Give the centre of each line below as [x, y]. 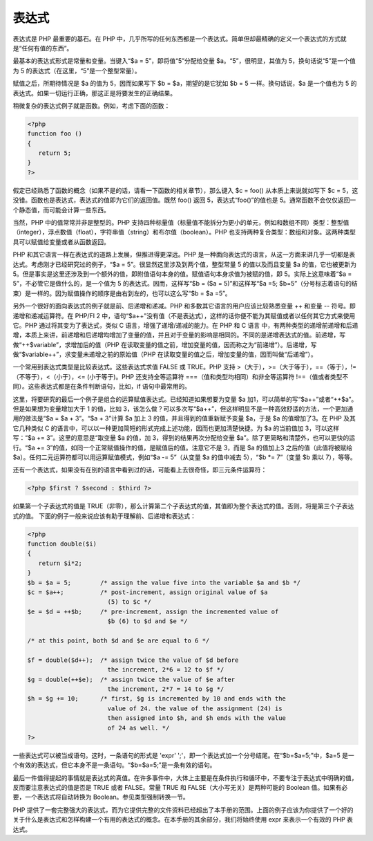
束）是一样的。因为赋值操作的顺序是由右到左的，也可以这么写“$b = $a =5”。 [122, 293]
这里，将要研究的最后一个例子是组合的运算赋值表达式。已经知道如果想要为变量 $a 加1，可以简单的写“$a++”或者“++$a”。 [185, 399]
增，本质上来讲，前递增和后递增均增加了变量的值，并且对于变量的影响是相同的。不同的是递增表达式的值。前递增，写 [179, 335]
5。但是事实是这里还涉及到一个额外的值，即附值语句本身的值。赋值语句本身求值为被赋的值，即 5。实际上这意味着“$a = [182, 274]
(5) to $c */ [130, 602]
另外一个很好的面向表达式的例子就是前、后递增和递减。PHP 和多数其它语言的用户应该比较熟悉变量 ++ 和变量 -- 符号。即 [184, 306]
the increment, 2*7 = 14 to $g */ [166, 689]
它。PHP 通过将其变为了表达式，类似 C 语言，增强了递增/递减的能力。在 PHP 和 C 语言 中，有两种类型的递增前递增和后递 [185, 325]
